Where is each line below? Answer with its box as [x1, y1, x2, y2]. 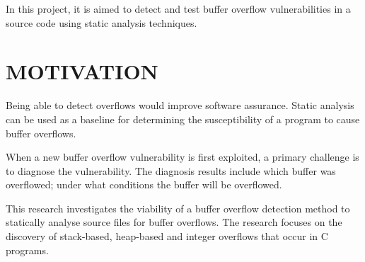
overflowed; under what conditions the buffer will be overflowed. [6, 177, 282, 192]
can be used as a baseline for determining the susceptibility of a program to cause [6, 111, 360, 126]
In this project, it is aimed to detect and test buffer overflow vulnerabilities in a [6, 1, 351, 16]
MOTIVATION [6, 57, 158, 86]
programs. [6, 242, 49, 257]
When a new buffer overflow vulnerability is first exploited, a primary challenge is [6, 149, 359, 164]
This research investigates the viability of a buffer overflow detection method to [6, 200, 350, 215]
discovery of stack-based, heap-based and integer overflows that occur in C [6, 229, 328, 244]
